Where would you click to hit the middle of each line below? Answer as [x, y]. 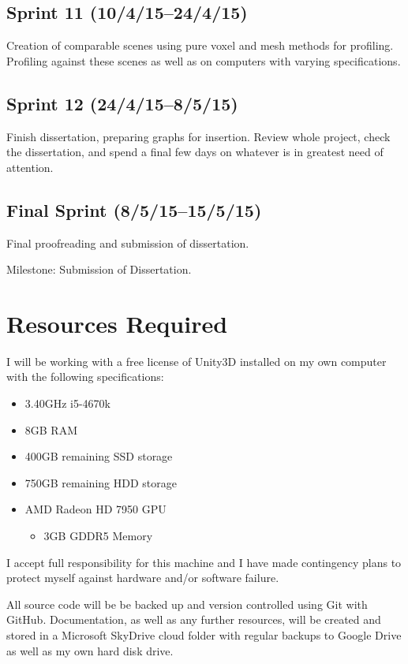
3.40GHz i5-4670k [68, 403]
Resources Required [117, 323]
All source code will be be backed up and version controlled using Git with [187, 604]
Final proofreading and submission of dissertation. [128, 242]
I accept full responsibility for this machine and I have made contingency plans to [204, 562]
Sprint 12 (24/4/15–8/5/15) [122, 103]
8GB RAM [51, 429]
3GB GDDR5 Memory [98, 536]
